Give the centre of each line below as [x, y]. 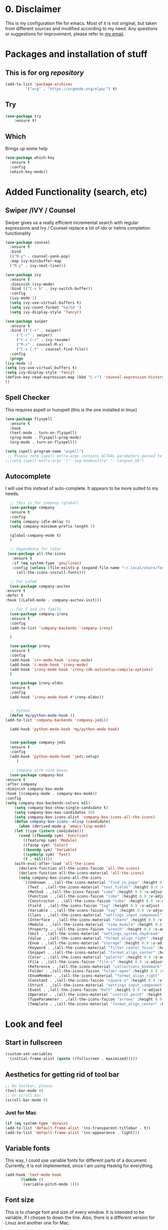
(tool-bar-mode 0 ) [24, 1091]
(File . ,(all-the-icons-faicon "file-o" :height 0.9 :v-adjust [96, 962]
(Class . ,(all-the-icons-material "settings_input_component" [95, 915]
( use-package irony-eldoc [37, 683]
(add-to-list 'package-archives [39, 84]
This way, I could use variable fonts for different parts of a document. [76, 1160]
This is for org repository [44, 73]
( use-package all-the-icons [36, 554]
